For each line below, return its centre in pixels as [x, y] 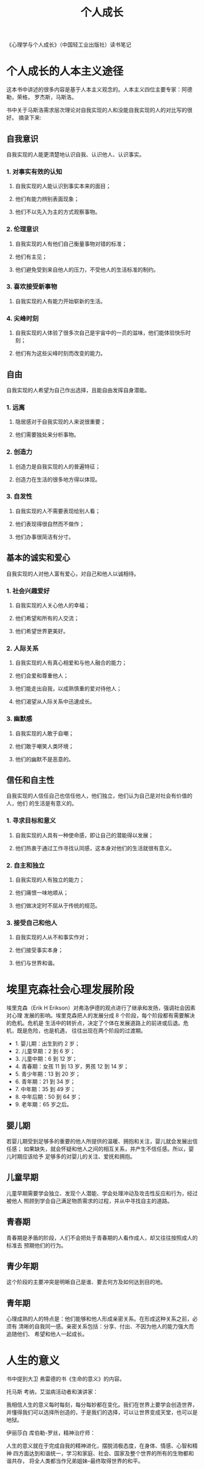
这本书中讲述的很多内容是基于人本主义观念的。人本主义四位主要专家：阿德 [99, 89]
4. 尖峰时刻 [22, 318]
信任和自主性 [30, 780]
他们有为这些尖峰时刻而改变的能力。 [60, 353]
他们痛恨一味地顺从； [42, 892]
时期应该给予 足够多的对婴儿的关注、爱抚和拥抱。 [73, 1156]
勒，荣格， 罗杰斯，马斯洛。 [42, 97]
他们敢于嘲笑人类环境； [44, 746]
